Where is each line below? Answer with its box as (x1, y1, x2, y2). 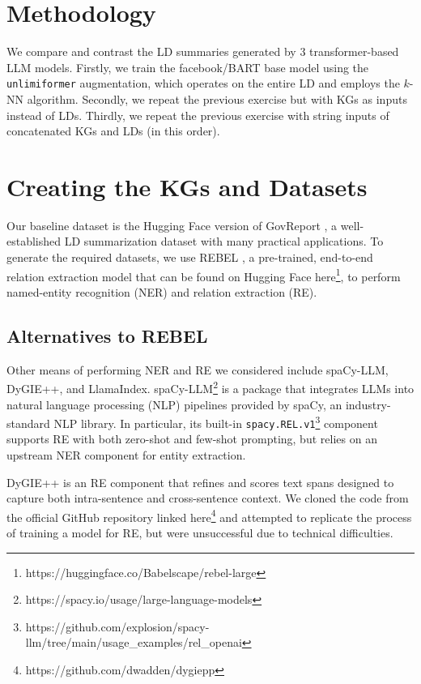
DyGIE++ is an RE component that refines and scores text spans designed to (6, 473, 394, 490)
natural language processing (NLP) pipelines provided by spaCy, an (6, 395, 342, 413)
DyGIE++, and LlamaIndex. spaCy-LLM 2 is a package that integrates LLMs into (6, 378, 415, 396)
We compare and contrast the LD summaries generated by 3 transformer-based (6, 43, 399, 60)
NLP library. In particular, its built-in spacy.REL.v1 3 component (53, 413, 378, 431)
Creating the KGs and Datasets (6, 169, 368, 203)
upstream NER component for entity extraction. (6, 447, 246, 464)
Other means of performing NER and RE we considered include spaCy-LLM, (6, 361, 389, 378)
